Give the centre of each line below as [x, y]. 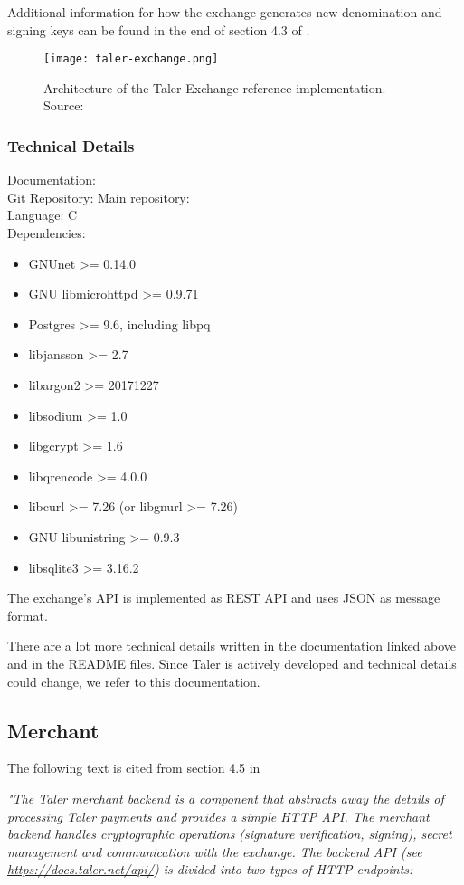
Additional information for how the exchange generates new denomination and [225, 12]
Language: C [43, 215]
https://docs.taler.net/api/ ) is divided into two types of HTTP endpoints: [210, 869]
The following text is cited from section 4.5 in [134, 768]
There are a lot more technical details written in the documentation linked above [232, 646]
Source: [64, 105]
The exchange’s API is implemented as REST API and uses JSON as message [224, 598]
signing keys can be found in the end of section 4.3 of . [159, 29]
